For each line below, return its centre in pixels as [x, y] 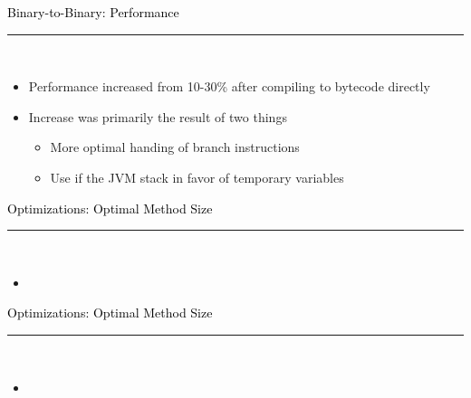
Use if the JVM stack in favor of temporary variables [197, 177]
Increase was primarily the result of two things [158, 116]
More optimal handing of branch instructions [175, 147]
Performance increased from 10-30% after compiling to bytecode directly [229, 86]
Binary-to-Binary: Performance [93, 12]
